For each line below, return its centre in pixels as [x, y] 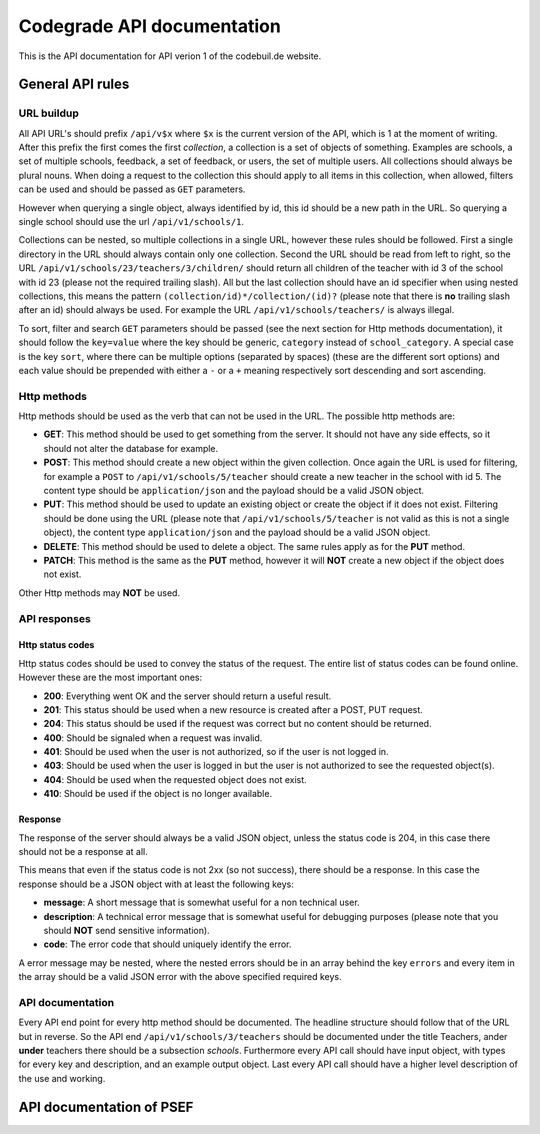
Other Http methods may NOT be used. [99, 592]
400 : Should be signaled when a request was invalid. [153, 737]
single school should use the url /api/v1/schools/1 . [131, 222]
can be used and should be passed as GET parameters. [132, 189]
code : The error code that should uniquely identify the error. [167, 944]
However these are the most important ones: [110, 677]
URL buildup [49, 113]
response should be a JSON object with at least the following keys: [156, 884]
